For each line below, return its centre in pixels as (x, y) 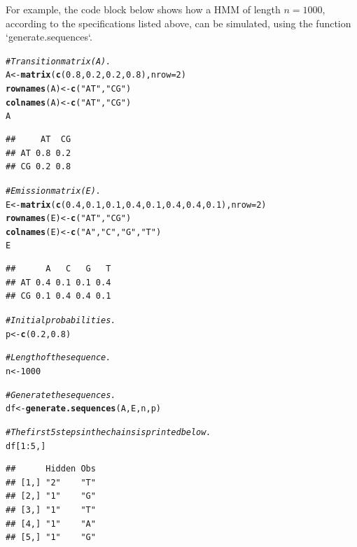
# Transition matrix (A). (58, 61)
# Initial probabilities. (61, 320)
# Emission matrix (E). (54, 191)
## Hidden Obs (51, 469)
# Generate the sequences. (61, 395)
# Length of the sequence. (58, 358)
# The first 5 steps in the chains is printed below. (108, 432)
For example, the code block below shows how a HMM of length (143, 9)
